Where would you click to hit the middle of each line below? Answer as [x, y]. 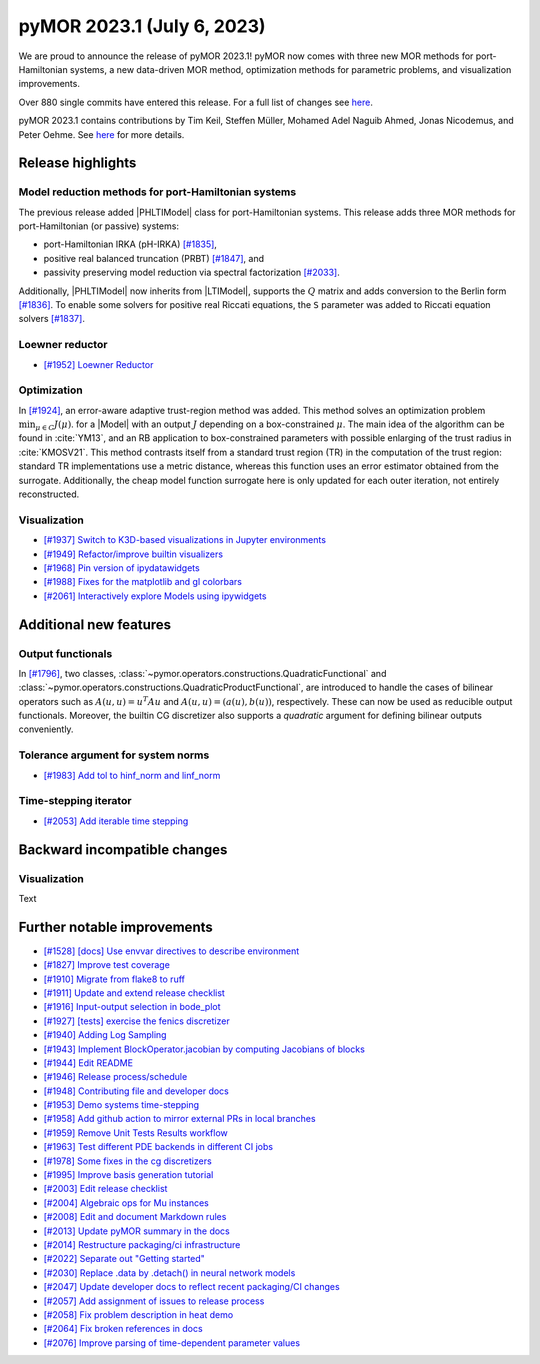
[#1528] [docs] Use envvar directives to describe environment [171, 951]
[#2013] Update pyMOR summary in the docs [136, 1231]
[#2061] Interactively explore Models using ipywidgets [155, 596]
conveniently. [46, 729]
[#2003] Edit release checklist [105, 1189]
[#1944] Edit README [88, 1062]
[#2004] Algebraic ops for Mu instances [126, 1202]
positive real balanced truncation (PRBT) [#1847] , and [154, 258]
